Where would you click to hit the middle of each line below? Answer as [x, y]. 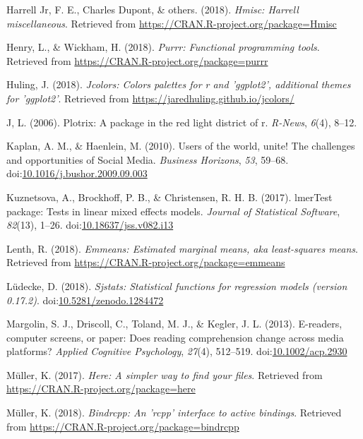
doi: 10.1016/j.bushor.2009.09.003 [77, 173]
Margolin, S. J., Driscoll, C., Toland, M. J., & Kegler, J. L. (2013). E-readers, [174, 324]
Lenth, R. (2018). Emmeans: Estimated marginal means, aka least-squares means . [182, 248]
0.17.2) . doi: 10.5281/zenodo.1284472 [85, 300]
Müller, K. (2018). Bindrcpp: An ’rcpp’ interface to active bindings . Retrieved [174, 413]
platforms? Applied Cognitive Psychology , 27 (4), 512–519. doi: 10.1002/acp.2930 [177, 351]
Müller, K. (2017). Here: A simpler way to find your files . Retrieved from [165, 374]
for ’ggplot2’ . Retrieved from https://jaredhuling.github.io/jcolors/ [150, 98]
